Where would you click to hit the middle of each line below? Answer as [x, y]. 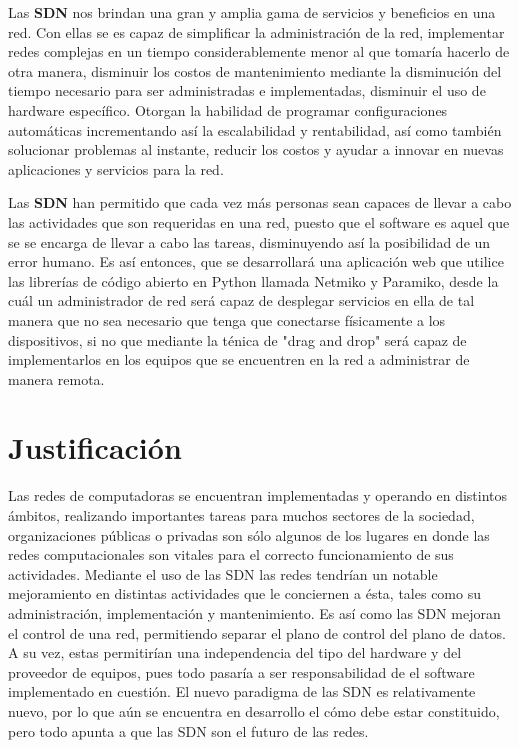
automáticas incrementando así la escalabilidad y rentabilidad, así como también [255, 129]
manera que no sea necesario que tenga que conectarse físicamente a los [227, 319]
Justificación [95, 447]
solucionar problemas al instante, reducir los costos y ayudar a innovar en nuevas [256, 149]
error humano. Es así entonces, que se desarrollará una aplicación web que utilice [256, 261]
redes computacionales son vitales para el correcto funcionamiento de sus [231, 554]
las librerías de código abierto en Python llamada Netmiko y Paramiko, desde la [253, 280]
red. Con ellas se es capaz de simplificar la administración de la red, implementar [256, 31]
